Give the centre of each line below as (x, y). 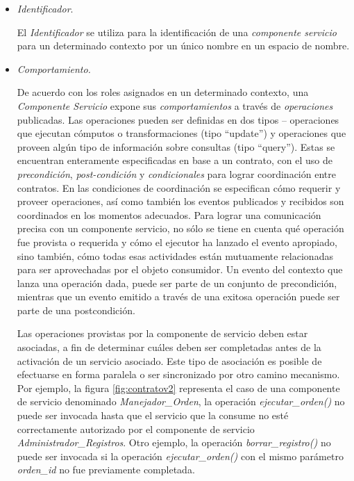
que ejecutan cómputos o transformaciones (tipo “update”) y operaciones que (182, 133)
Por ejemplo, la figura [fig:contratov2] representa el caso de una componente (178, 388)
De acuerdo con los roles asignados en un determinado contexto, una (163, 92)
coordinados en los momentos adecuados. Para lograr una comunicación (169, 214)
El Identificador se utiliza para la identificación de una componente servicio (177, 32)
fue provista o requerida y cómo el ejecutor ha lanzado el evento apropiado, (177, 242)
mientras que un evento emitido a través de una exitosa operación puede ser (178, 296)
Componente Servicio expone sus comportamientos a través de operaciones (175, 105)
